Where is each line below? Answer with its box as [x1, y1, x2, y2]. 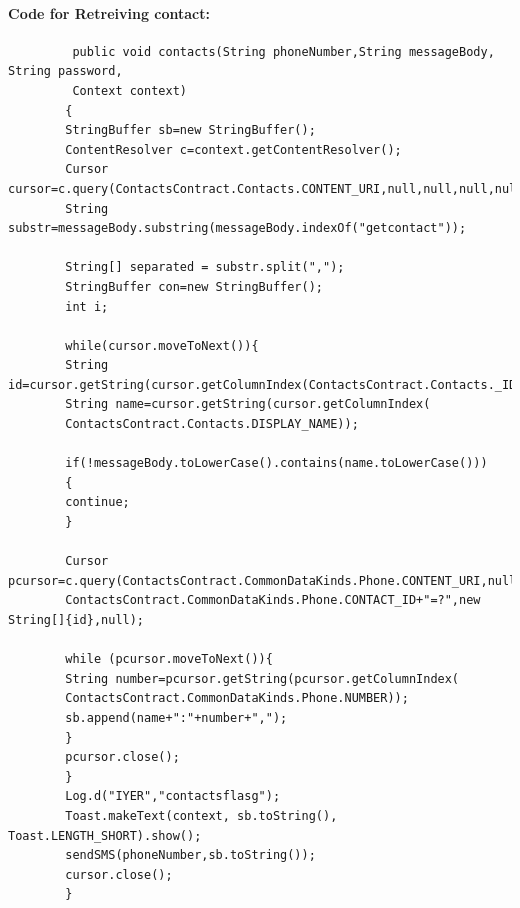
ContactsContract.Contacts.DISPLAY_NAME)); [65, 417, 359, 432]
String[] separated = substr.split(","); [65, 260, 345, 275]
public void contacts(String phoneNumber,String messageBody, [72, 44, 495, 59]
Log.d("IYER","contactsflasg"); [65, 789, 281, 804]
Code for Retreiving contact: [8, 2, 210, 23]
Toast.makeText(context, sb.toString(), [65, 808, 338, 823]
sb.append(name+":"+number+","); [65, 710, 288, 725]
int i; [65, 299, 109, 314]
